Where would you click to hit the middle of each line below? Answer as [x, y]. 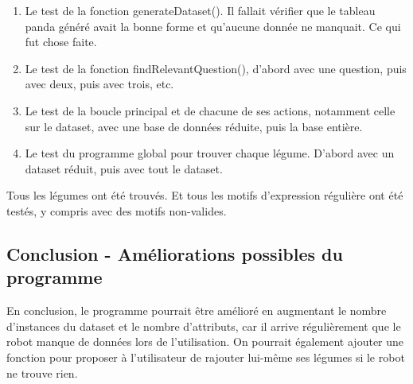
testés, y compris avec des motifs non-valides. [117, 210]
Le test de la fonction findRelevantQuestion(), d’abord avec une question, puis [216, 68]
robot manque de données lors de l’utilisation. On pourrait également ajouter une [205, 341]
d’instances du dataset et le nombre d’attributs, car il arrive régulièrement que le [204, 326]
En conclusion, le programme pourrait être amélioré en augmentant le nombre [197, 310]
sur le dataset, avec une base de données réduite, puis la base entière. [194, 126]
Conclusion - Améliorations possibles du [175, 253]
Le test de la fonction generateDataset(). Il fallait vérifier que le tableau [200, 10]
